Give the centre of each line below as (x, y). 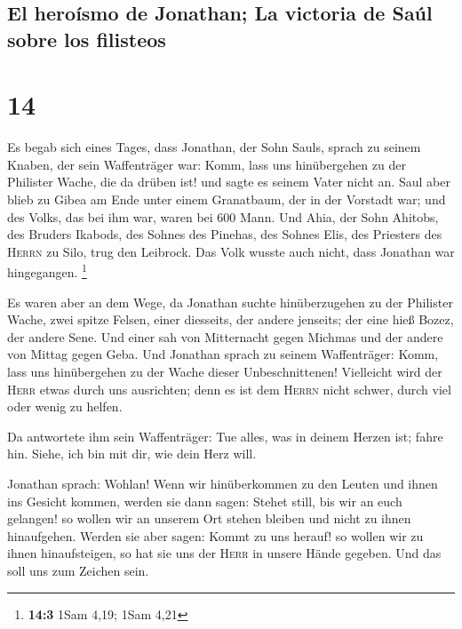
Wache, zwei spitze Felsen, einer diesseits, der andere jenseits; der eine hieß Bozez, (231, 319)
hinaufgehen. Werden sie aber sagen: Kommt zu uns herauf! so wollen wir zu (215, 535)
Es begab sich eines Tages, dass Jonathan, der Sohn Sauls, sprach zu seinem (214, 147)
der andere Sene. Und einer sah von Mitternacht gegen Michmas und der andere (225, 336)
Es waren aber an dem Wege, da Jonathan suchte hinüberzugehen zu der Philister (230, 302)
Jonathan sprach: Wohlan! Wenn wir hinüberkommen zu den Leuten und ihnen (223, 484)
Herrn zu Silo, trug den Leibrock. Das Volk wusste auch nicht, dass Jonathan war (231, 251)
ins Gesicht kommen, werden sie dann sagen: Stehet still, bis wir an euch (205, 501)
